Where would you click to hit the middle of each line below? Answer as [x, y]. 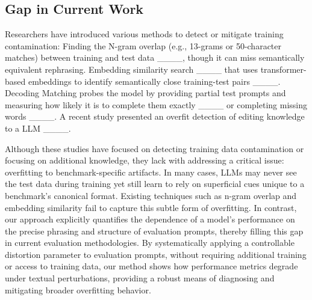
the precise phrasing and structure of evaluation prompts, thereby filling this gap [154, 231]
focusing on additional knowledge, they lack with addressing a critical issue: [145, 160]
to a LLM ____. [38, 128]
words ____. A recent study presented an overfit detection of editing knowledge [155, 116]
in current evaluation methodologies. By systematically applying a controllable [150, 243]
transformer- [283, 69]
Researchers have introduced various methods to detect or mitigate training [144, 34]
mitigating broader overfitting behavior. [78, 289]
